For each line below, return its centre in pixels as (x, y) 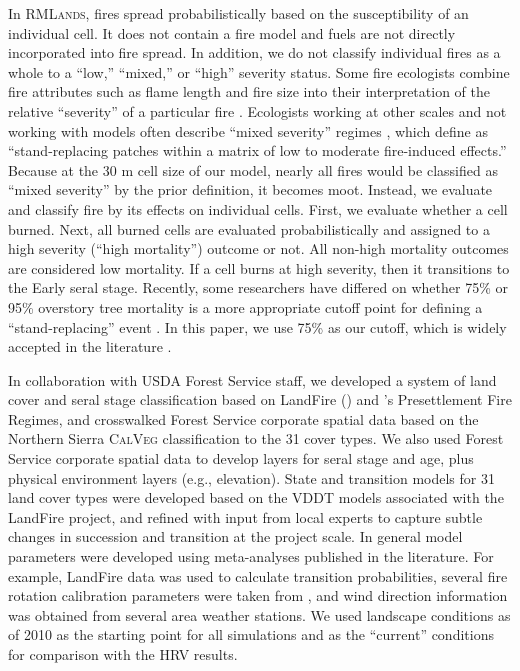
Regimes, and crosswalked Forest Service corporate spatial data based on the (243, 418)
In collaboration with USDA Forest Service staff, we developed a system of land (252, 379)
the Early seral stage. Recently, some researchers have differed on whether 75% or (258, 287)
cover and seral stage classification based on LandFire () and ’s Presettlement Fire (260, 399)
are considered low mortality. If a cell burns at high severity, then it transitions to (259, 267)
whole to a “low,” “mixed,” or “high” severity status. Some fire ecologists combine (259, 71)
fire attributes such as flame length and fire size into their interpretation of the (249, 91)
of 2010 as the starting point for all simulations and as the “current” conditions (251, 634)
